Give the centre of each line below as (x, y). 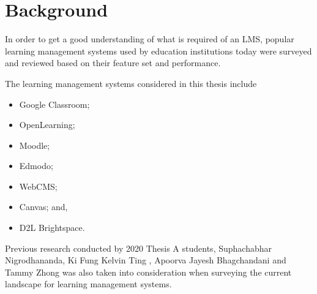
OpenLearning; (47, 125)
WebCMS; (38, 186)
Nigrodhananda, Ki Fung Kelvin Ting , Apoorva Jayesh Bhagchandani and (146, 260)
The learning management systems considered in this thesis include (131, 83)
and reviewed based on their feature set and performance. (113, 63)
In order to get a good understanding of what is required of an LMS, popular (150, 39)
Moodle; (35, 145)
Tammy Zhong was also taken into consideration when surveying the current (148, 272)
